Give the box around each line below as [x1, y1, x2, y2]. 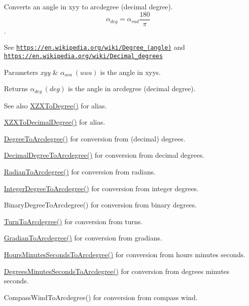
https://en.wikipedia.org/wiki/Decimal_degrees [4, 52, 163, 60]
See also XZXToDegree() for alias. [4, 100, 107, 110]
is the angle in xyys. [100, 67, 161, 77]
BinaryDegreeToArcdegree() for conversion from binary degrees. [4, 200, 197, 210]
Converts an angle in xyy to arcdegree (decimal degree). [4, 1, 173, 11]
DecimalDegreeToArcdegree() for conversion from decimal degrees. [4, 150, 205, 160]
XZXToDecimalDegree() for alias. [4, 117, 106, 127]
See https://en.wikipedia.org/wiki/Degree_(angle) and [4, 42, 185, 52]
